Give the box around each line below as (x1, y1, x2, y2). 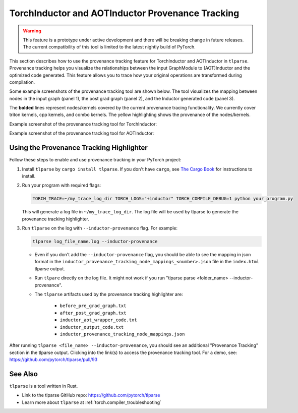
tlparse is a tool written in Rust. (9, 383, 78, 389)
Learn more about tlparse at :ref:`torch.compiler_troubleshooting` (22, 399, 161, 405)
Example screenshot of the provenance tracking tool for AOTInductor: (9, 130, 154, 136)
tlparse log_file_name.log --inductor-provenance (32, 239, 158, 245)
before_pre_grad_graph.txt (59, 303, 127, 309)
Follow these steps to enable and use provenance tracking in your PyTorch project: (9, 157, 182, 163)
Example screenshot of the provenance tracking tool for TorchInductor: (9, 121, 157, 127)
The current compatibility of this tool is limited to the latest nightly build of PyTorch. (23, 44, 196, 50)
